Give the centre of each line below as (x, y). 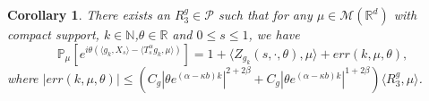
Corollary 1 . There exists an (89, 14)
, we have (274, 34)
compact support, (53, 34)
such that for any (266, 14)
